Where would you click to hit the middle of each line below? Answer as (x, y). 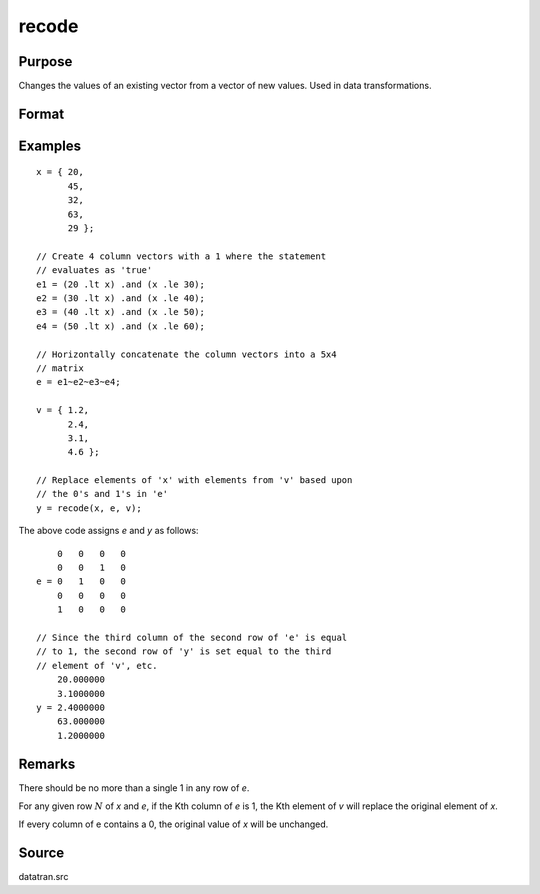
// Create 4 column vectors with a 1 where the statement (181, 256)
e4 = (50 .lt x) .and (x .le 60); (120, 326)
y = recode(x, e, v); (89, 508)
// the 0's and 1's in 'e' (102, 494)
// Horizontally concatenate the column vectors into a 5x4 (186, 354)
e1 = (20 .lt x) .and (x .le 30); (120, 284)
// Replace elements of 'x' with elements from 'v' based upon (194, 480)
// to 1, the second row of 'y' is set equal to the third (184, 651)
